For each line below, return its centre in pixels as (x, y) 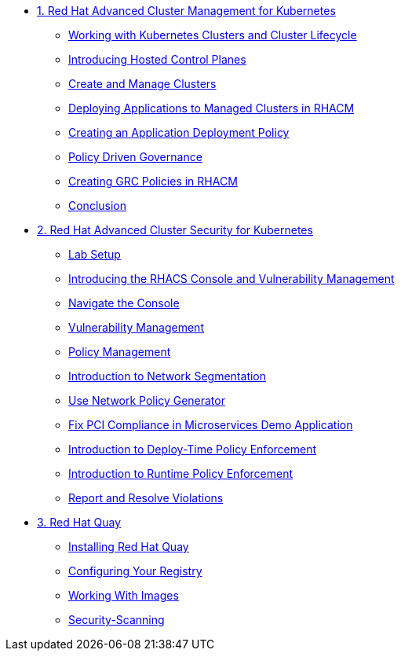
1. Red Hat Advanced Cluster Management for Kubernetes (186, 11)
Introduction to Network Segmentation (168, 376)
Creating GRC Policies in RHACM (153, 181)
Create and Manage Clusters (142, 84)
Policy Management (120, 352)
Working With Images (124, 595)
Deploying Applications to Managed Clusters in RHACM (211, 108)
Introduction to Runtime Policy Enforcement (181, 473)
